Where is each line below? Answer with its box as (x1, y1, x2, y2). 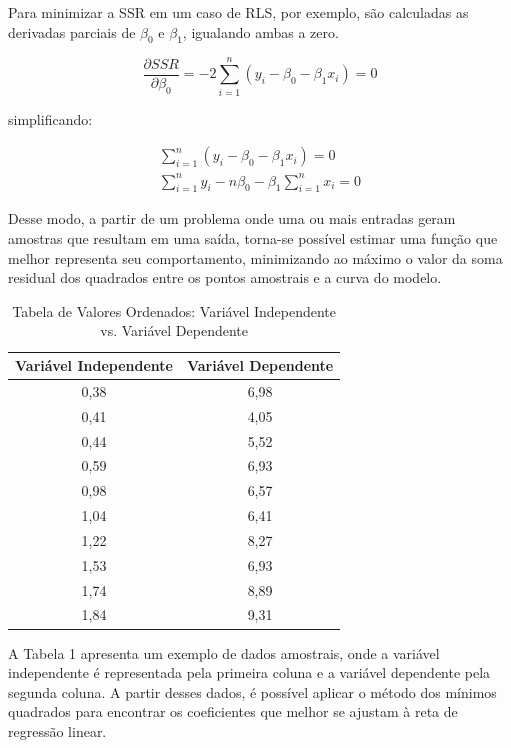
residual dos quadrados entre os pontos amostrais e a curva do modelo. (8, 267, 442, 288)
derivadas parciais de (8, 21, 136, 42)
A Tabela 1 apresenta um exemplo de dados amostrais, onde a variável (8, 642, 440, 663)
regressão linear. (8, 720, 107, 741)
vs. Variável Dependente (100, 320, 248, 341)
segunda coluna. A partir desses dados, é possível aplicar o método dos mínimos (8, 681, 497, 702)
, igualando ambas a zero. (182, 21, 339, 42)
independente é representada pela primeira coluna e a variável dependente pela (8, 662, 491, 683)
